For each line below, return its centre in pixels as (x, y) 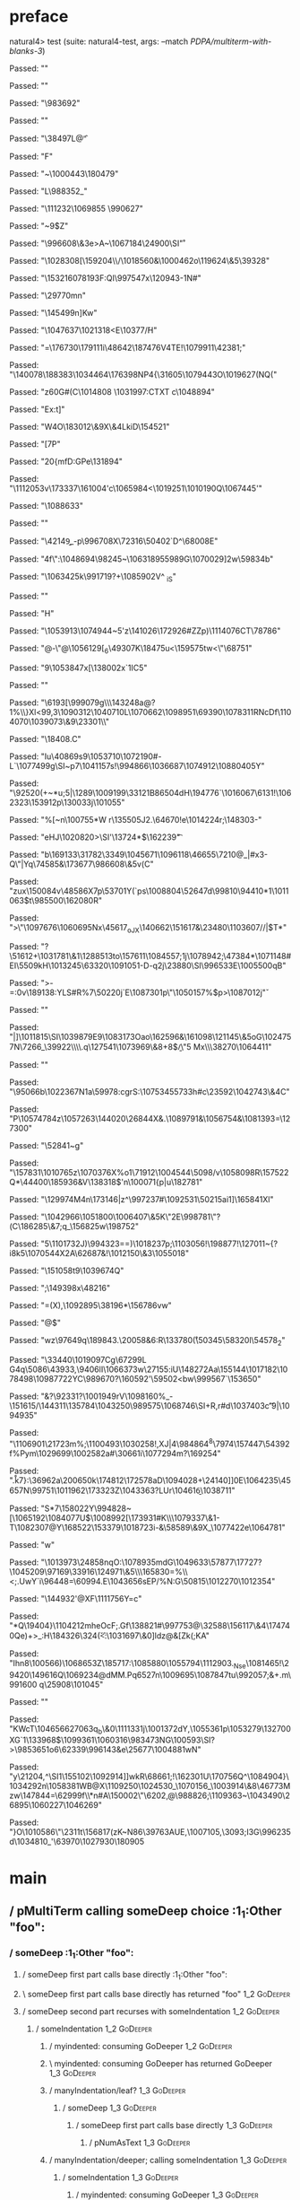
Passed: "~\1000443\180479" (64, 173)
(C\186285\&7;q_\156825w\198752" (74, 1227)
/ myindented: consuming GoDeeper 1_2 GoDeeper (141, 2046)
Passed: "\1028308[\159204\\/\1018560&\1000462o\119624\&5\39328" (140, 260)
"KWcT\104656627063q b (56, 1729)
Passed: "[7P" (35, 444)
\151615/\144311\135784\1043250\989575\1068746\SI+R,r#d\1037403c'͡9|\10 (150, 1406)
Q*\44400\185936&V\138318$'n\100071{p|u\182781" (106, 1183)
